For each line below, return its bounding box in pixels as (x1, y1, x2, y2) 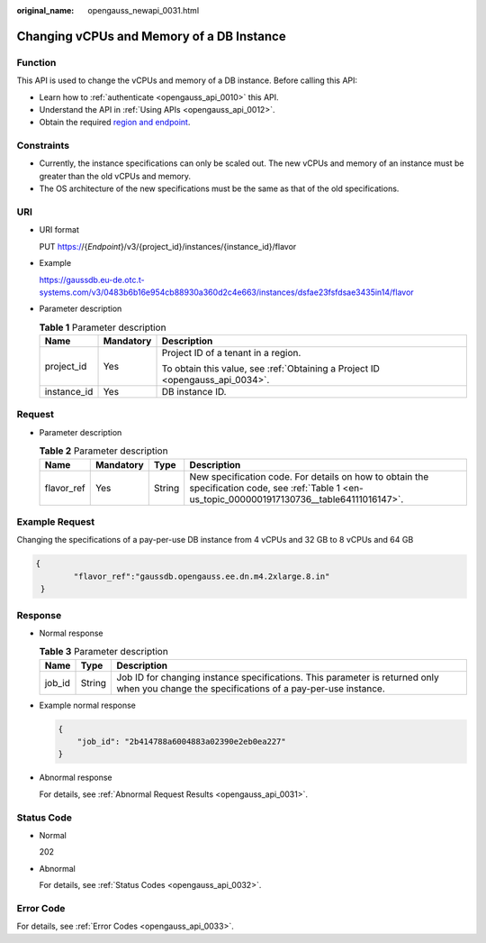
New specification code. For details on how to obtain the (189, 470, 429, 482)
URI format (39, 224, 80, 235)
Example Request (16, 516, 94, 527)
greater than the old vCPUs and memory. (39, 170, 192, 181)
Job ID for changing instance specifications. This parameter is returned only (116, 671, 440, 683)
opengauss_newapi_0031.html (87, 5, 200, 15)
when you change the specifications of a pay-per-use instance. (116, 682, 386, 694)
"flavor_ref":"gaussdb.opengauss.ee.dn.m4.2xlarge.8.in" (73, 571, 330, 581)
